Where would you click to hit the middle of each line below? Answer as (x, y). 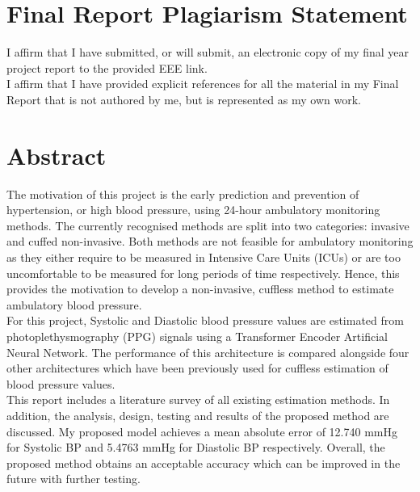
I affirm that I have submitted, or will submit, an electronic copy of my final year (208, 52)
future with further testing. (73, 479)
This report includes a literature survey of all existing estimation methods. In (198, 399)
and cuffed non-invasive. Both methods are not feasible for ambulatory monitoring (210, 241)
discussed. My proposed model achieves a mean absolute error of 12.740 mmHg (202, 431)
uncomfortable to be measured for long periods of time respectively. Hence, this (203, 273)
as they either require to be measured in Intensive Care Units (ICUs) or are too (204, 257)
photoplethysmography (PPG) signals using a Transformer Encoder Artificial (197, 336)
